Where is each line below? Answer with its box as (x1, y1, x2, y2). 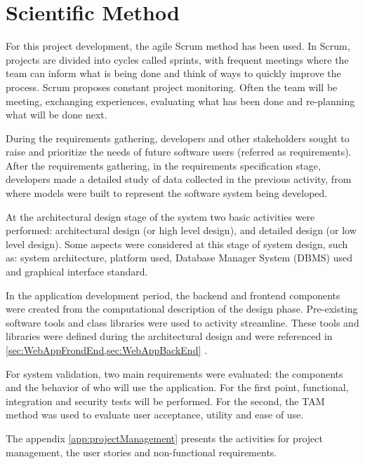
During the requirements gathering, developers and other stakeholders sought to (6, 130, 350, 145)
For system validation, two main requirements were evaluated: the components (6, 366, 343, 381)
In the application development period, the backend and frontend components (6, 287, 340, 302)
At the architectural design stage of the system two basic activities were (6, 209, 315, 224)
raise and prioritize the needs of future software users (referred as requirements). (6, 144, 352, 159)
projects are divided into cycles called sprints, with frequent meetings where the (6, 52, 349, 67)
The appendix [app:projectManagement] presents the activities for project (6, 430, 323, 445)
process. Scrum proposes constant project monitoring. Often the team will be (6, 79, 338, 94)
